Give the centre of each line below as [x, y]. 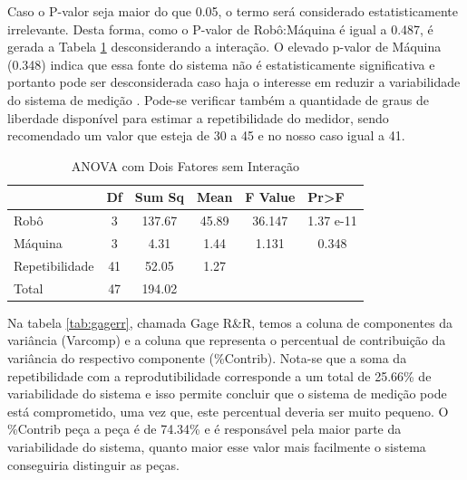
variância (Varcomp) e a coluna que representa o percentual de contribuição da [227, 340]
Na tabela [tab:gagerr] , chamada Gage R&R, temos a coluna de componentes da [230, 322]
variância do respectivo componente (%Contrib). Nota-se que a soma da [207, 358]
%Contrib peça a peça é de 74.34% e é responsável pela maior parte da [204, 429]
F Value [270, 197]
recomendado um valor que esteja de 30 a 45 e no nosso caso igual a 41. [206, 135]
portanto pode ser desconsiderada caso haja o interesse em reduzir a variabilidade [234, 82]
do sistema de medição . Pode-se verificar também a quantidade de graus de [218, 99]
